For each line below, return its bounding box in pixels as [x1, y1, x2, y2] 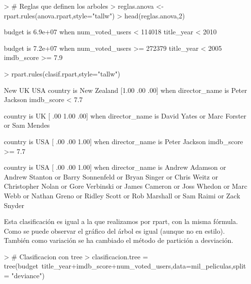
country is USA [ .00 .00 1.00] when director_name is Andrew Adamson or [4, 162, 226, 172]
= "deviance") [4, 270, 45, 281]
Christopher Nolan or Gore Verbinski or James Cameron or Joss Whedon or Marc [4, 181, 248, 191]
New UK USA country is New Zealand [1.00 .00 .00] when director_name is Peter [4, 85, 247, 95]
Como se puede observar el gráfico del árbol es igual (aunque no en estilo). [4, 225, 225, 236]
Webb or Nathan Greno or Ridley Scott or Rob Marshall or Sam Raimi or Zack [4, 190, 240, 200]
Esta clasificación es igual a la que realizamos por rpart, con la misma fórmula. [4, 216, 238, 226]
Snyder [4, 200, 25, 210]
